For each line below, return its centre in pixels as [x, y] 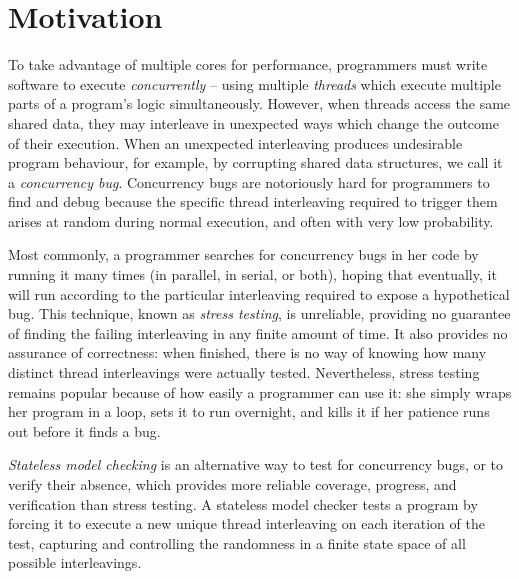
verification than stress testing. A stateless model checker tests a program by [243, 503]
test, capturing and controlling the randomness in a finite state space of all [237, 542]
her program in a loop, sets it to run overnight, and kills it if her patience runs [249, 411]
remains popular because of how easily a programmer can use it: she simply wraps [260, 391]
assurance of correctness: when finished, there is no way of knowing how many [247, 352]
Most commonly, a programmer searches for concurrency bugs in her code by [243, 254]
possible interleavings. [75, 562]
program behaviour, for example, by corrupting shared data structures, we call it [255, 162]
